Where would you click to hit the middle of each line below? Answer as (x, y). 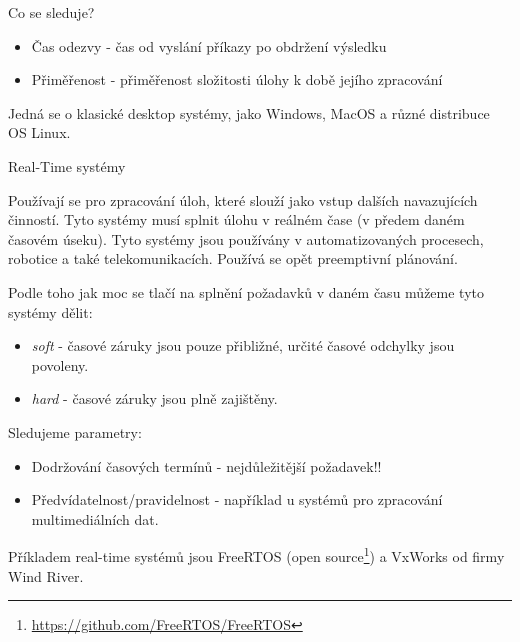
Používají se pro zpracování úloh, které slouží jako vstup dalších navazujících (243, 199)
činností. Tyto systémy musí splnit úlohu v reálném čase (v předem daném (236, 219)
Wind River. (46, 575)
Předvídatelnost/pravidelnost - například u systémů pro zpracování (237, 499)
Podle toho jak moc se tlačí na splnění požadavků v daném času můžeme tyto (246, 291)
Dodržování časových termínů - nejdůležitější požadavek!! (206, 465)
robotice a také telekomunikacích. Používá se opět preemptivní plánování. (233, 258)
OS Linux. (39, 132)
